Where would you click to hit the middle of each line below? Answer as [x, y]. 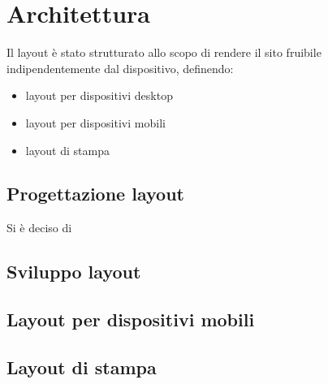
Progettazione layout [95, 194]
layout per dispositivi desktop [99, 95]
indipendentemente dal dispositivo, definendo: [120, 68]
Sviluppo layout [74, 272]
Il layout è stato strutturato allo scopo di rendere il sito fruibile [164, 52]
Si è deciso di [39, 228]
